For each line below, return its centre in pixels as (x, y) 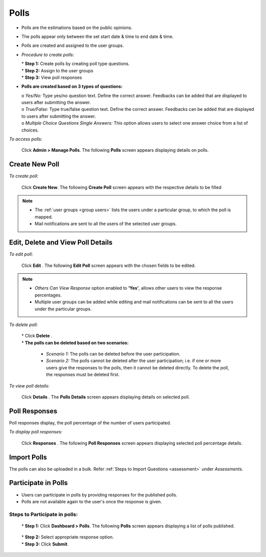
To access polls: (26, 139)
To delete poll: (23, 325)
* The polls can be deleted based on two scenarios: (75, 343)
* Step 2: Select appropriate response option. (68, 537)
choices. (30, 130)
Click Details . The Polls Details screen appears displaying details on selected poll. (106, 397)
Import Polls (28, 457)
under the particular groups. (63, 309)
